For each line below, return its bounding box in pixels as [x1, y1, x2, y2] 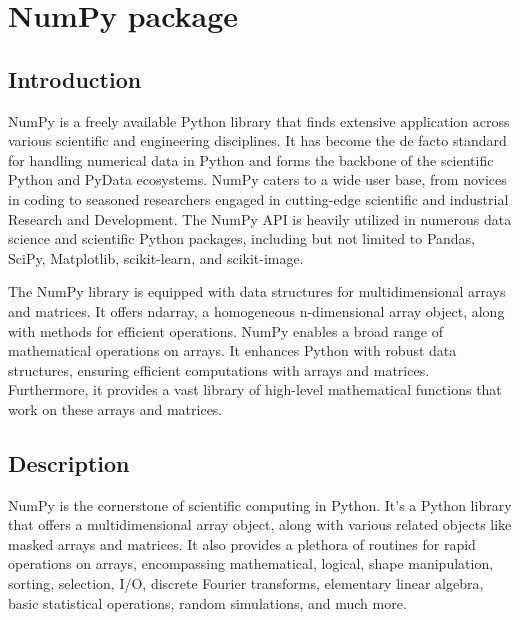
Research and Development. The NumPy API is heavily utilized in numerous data [8, 208, 512, 229]
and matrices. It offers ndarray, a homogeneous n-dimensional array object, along [8, 300, 505, 321]
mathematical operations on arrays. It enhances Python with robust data [8, 340, 457, 361]
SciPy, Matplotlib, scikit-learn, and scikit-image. [8, 247, 304, 268]
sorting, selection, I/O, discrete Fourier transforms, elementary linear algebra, [8, 573, 484, 594]
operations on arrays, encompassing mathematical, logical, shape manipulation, [8, 553, 494, 574]
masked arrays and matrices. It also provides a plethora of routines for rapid [8, 533, 476, 554]
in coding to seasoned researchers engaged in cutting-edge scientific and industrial [8, 188, 509, 209]
